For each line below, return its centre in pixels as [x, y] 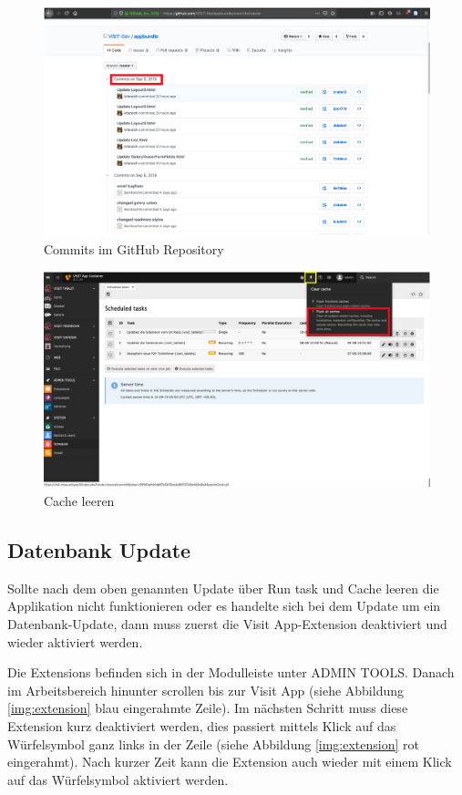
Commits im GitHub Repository [134, 249]
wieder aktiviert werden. [75, 641]
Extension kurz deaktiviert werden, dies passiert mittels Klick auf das [202, 725]
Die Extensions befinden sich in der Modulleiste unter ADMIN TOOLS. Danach [231, 672]
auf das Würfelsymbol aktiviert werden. [118, 779]
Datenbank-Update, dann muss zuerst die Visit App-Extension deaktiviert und [227, 624]
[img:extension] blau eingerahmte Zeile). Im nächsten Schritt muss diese [208, 708]
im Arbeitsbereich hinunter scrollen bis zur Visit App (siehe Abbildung [206, 690]
